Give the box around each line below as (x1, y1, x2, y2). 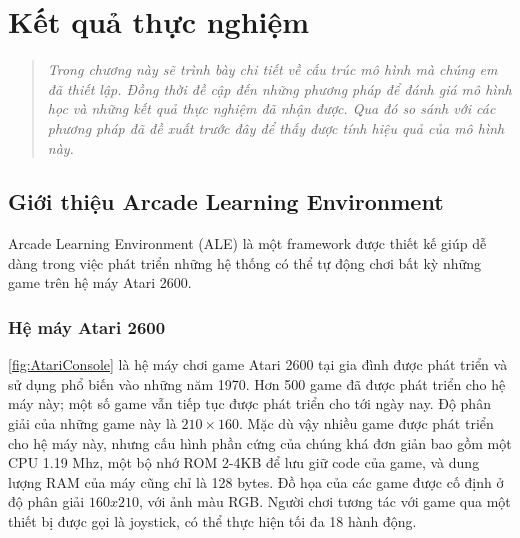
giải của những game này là (8, 413, 177, 434)
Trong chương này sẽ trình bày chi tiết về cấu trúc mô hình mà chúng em (47, 59, 498, 80)
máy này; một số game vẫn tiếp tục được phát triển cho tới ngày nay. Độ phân (8, 393, 491, 414)
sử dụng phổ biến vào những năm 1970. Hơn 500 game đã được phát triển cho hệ (8, 373, 506, 394)
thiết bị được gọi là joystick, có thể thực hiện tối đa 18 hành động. (8, 511, 417, 532)
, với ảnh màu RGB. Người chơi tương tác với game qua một (138, 491, 511, 512)
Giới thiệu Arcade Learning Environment (8, 186, 444, 217)
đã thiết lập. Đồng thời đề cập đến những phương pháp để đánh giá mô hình (47, 78, 512, 99)
